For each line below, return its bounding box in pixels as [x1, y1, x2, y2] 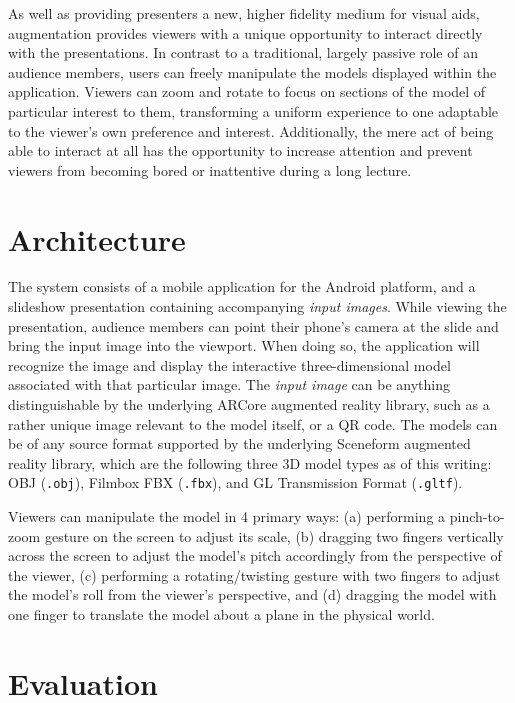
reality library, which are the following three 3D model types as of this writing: [8, 452, 492, 473]
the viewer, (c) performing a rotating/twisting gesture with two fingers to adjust [8, 564, 501, 585]
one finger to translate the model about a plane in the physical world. [8, 604, 435, 625]
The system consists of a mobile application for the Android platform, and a [8, 276, 476, 297]
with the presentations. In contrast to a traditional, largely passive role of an [8, 42, 478, 63]
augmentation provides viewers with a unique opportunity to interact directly [8, 22, 483, 43]
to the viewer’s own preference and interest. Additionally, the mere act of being [8, 120, 494, 141]
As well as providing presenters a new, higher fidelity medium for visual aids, [8, 3, 480, 23]
